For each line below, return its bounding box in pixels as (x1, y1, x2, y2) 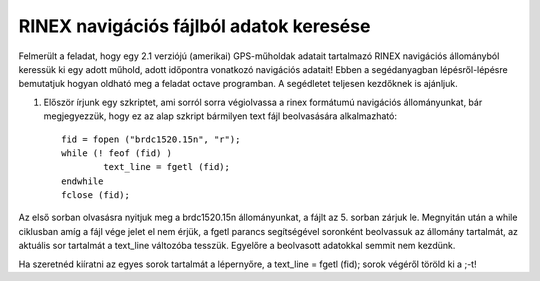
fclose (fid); (61, 190, 130, 201)
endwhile (61, 175, 104, 187)
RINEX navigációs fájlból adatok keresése (18, 15, 371, 37)
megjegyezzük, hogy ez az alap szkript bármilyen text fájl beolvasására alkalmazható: (43, 110, 397, 122)
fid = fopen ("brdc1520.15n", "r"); (61, 133, 241, 145)
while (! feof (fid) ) (61, 147, 173, 159)
